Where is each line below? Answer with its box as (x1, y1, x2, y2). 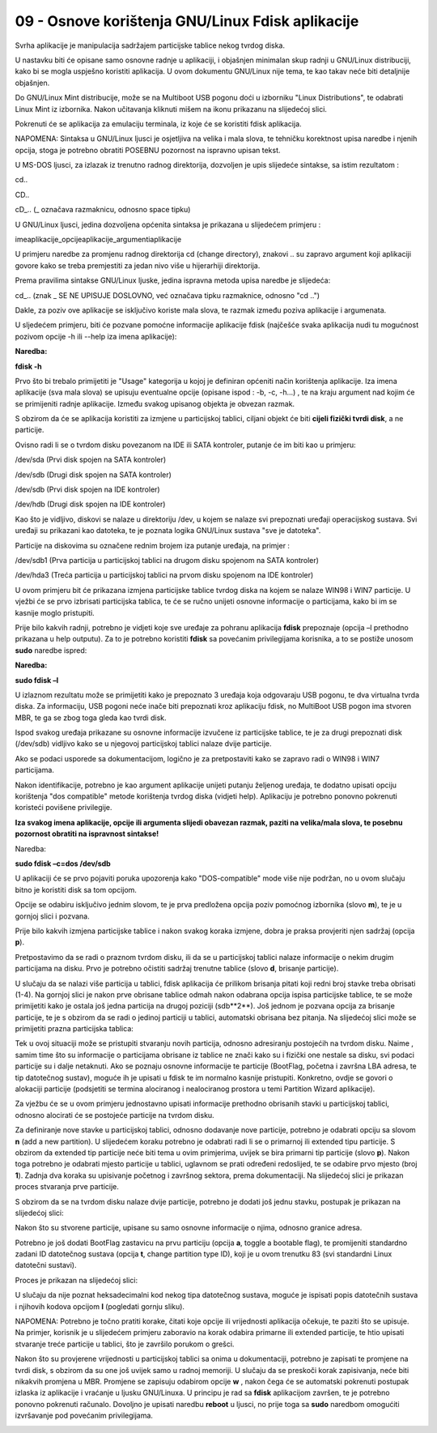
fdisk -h (15, 361, 42, 371)
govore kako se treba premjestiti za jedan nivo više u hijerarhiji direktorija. (15, 260, 261, 271)
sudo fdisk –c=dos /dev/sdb (15, 859, 111, 868)
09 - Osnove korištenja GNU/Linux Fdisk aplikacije (15, 12, 359, 30)
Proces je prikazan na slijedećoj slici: (15, 1275, 138, 1285)
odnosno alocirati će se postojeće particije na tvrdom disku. (15, 1110, 214, 1120)
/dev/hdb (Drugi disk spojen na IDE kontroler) (15, 499, 166, 510)
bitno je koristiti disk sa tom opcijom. (15, 885, 138, 894)
